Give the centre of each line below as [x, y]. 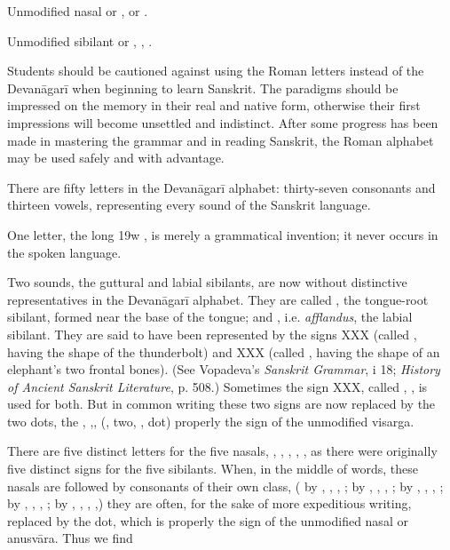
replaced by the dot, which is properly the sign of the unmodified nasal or [208, 520]
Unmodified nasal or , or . [78, 11]
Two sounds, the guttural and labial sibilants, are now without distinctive [207, 282]
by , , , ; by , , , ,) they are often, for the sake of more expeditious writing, [209, 503]
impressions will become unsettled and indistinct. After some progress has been [223, 122]
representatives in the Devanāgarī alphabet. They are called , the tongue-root [218, 299]
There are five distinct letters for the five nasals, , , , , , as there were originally [222, 451]
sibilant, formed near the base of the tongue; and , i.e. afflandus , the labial [210, 317]
